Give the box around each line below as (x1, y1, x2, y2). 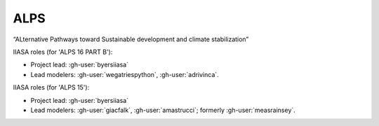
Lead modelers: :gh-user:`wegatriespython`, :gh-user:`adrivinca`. (30, 70, 219, 78)
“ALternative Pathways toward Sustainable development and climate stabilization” (13, 35, 249, 43)
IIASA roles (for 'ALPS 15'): (13, 83, 90, 92)
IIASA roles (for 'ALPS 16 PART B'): (13, 48, 113, 56)
